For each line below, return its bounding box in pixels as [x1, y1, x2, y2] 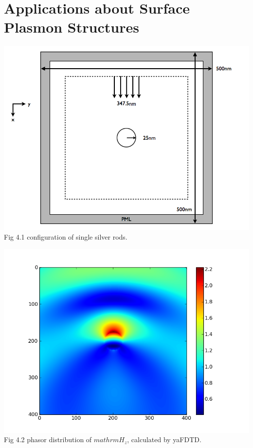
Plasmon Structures [4, 17, 139, 37]
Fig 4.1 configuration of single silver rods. [4, 231, 127, 242]
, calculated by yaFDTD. [127, 434, 201, 445]
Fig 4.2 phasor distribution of [4, 434, 92, 445]
